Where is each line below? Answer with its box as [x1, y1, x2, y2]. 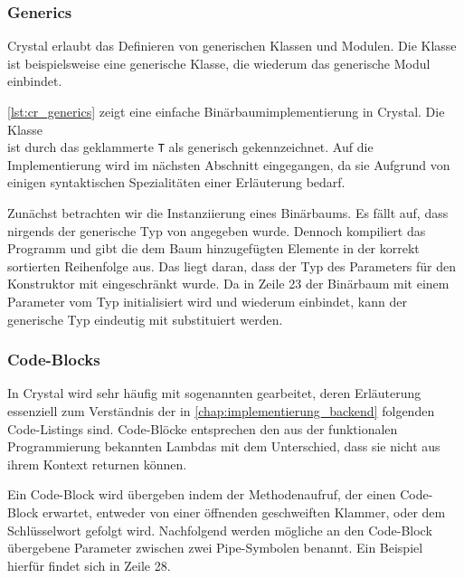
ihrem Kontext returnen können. [7, 454, 187, 473]
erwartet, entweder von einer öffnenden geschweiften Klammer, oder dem [43, 502, 446, 521]
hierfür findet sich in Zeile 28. [7, 555, 171, 574]
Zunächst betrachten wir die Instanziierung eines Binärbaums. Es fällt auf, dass [7, 204, 449, 223]
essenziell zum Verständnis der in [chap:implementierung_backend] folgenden [7, 402, 435, 420]
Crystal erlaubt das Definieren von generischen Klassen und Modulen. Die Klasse [7, 36, 457, 55]
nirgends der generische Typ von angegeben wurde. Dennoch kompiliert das [7, 221, 426, 240]
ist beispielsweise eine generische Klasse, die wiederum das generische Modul [7, 53, 431, 72]
